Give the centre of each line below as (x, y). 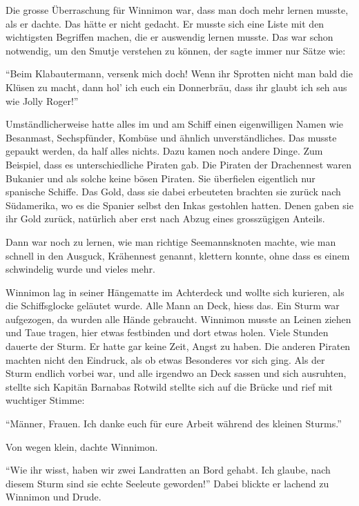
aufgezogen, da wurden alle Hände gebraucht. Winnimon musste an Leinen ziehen (178, 319)
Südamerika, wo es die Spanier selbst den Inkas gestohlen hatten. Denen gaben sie (179, 205)
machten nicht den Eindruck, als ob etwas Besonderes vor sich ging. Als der (165, 359)
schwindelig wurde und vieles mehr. (80, 269)
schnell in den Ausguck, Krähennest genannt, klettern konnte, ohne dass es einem (178, 255)
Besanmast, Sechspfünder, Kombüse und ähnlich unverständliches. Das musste (171, 137)
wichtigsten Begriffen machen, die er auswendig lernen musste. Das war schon (169, 37)
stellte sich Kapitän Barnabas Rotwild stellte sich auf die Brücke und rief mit (169, 386)
